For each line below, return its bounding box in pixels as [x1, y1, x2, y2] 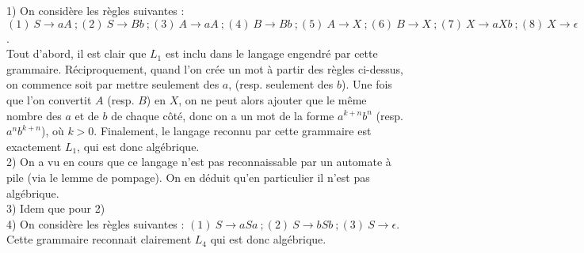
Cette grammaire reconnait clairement [6, 231, 192, 247]
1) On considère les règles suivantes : [6, 2, 185, 18]
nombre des [6, 107, 62, 123]
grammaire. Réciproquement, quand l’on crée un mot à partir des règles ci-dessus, [6, 60, 403, 77]
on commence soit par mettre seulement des [6, 76, 219, 93]
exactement [6, 138, 62, 154]
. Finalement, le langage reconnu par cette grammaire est [94, 123, 372, 139]
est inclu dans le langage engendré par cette [165, 45, 378, 62]
